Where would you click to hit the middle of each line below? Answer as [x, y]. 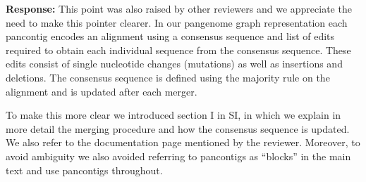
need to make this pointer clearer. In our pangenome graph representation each [177, 22]
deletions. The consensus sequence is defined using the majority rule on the [168, 77]
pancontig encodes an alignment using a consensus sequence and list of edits [170, 36]
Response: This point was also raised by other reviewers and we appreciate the [179, 8]
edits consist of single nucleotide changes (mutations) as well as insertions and [174, 64]
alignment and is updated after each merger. [102, 91]
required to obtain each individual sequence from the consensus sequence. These [178, 50]
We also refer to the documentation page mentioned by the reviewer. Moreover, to [183, 142]
